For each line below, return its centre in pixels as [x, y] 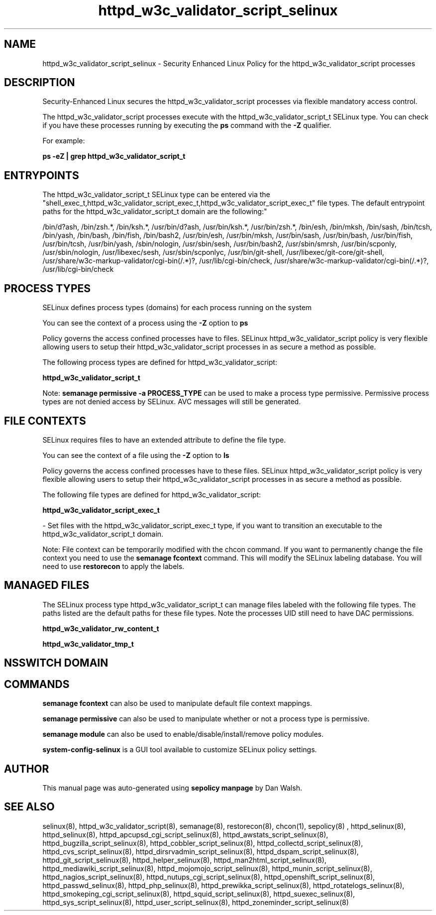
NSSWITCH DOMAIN [56, 663]
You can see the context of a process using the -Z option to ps [145, 323]
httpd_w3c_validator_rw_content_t [101, 628]
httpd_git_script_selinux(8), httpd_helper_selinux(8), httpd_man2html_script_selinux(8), [184, 860]
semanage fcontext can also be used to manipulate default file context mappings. [177, 703]
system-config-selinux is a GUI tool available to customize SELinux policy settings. [180, 750]
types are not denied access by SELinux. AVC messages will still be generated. [172, 402]
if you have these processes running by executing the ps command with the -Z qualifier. [187, 125]
